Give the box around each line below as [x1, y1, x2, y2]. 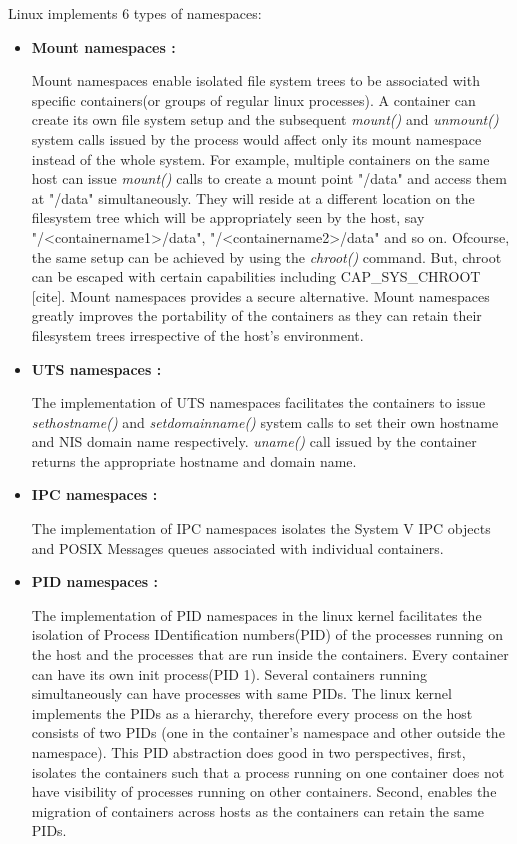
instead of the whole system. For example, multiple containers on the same [31, 148, 490, 169]
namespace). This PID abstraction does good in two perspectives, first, [31, 742, 466, 762]
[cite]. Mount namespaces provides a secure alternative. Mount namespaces [31, 285, 490, 306]
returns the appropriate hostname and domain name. [31, 450, 357, 471]
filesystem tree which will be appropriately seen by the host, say [31, 207, 425, 228]
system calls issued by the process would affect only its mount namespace [31, 128, 482, 149]
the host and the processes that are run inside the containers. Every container [31, 644, 509, 665]
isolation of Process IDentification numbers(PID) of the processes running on [31, 624, 504, 645]
